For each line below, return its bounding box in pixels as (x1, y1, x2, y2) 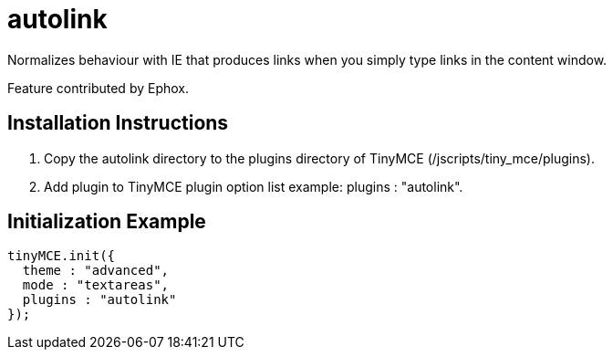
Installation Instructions (7, 111, 229, 135)
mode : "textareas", (22, 278, 170, 293)
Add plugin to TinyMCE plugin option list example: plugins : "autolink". (44, 178, 463, 194)
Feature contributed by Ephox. (7, 79, 190, 96)
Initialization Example (7, 210, 206, 234)
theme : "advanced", (22, 263, 170, 278)
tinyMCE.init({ (7, 248, 116, 264)
